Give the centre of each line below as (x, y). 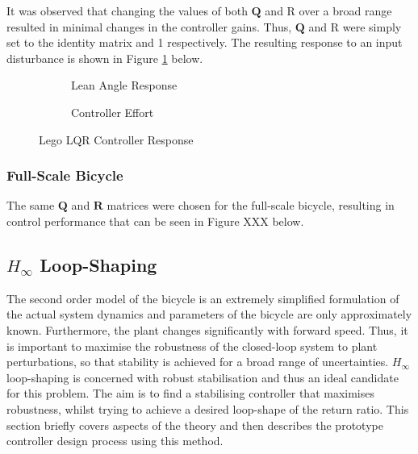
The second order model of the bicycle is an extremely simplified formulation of (203, 298)
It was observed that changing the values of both (127, 10)
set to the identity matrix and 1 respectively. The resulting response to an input (205, 42)
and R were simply (355, 26)
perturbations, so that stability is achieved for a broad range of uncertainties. (198, 362)
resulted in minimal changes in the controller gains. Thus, (149, 26)
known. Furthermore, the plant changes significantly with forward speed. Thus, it (207, 329)
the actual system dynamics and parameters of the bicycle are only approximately (209, 314)
